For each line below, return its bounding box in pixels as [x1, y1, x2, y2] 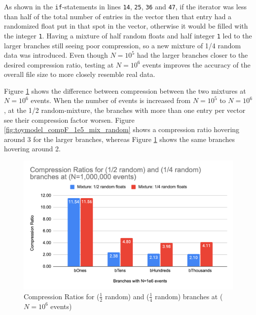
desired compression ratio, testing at [4, 59, 114, 70]
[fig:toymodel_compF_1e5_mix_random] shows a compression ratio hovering [4, 124, 240, 135]
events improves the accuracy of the [143, 59, 251, 70]
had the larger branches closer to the [137, 50, 248, 60]
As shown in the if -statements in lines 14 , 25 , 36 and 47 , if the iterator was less [4, 1, 247, 11]
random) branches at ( [154, 291, 223, 301]
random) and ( [105, 291, 149, 301]
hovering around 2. [4, 143, 61, 154]
